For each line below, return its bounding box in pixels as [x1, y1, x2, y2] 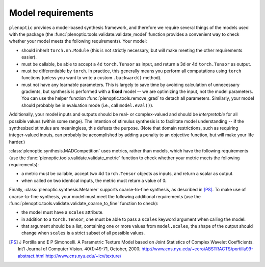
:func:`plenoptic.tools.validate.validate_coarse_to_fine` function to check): [9, 200, 159, 206]
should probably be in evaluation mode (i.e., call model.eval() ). [21, 102, 154, 108]
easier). [21, 54, 37, 60]
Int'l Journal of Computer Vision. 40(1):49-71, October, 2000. [18, 246, 141, 252]
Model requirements [9, 7, 94, 18]
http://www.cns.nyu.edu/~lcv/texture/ [45, 253, 122, 259]
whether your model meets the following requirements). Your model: [9, 38, 147, 44]
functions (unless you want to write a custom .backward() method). [21, 75, 162, 81]
